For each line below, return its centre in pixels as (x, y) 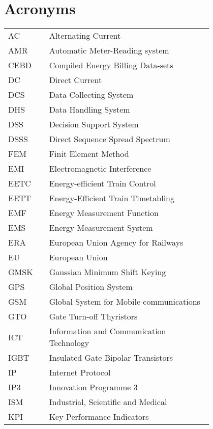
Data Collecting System (91, 95)
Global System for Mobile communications (125, 302)
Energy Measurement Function (104, 213)
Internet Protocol (80, 372)
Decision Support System (94, 124)
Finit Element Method (89, 154)
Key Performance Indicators (99, 417)
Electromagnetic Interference (100, 169)
